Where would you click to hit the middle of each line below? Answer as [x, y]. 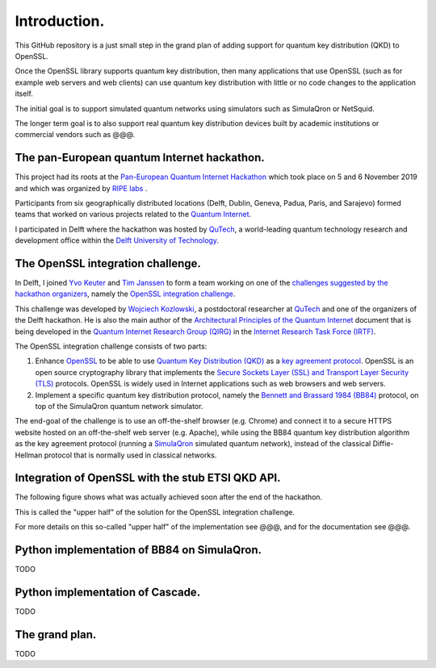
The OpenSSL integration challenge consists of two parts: [111, 346]
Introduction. [60, 21]
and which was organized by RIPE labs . [81, 188]
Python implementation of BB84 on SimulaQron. [138, 550]
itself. [24, 94]
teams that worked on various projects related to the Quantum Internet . [133, 215]
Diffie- [383, 444]
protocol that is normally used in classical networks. [130, 455]
